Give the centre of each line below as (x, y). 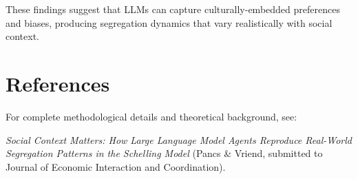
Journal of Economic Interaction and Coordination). (116, 166)
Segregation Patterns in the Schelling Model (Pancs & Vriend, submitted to (164, 153)
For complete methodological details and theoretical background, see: (151, 116)
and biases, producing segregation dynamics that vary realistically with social (169, 22)
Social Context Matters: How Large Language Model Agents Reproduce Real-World (179, 139)
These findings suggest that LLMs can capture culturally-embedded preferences (173, 9)
